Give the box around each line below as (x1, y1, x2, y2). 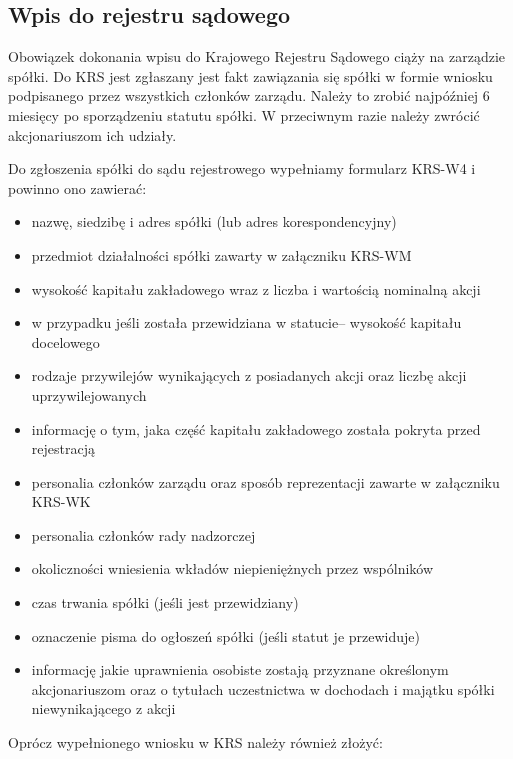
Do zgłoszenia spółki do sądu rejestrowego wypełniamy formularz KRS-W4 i (8, 158, 476, 179)
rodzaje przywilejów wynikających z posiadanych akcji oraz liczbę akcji (31, 365, 467, 386)
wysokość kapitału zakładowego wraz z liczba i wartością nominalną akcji (31, 278, 481, 299)
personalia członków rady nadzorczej (31, 524, 256, 545)
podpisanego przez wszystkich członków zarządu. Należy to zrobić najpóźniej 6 (8, 85, 490, 106)
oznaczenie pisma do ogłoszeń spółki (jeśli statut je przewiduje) (31, 625, 420, 646)
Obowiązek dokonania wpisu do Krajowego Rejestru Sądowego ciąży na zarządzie (8, 46, 506, 67)
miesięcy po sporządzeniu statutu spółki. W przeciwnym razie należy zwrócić (8, 104, 480, 125)
